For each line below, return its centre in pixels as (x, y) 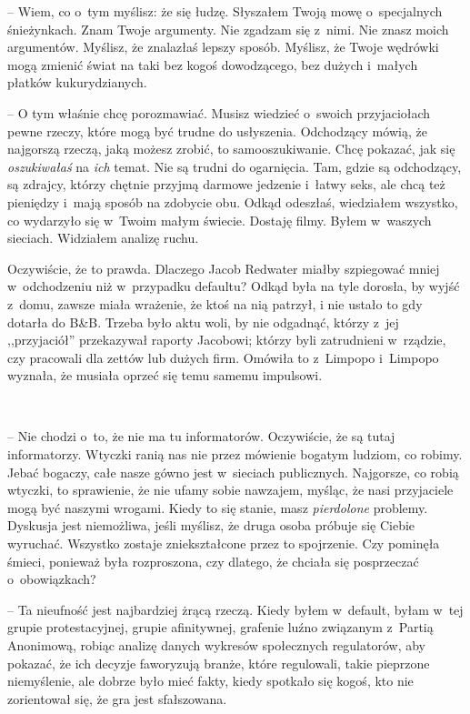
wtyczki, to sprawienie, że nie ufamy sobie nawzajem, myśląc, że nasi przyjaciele (230, 490)
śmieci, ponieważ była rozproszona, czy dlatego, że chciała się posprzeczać (213, 561)
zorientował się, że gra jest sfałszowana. (117, 698)
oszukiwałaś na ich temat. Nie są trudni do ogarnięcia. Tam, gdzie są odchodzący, (235, 166)
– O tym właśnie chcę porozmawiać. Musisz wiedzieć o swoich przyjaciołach (219, 112)
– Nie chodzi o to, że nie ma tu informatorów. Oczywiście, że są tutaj (201, 436)
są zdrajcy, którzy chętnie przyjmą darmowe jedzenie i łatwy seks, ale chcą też (226, 184)
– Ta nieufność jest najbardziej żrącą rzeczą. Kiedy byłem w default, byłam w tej (235, 609)
